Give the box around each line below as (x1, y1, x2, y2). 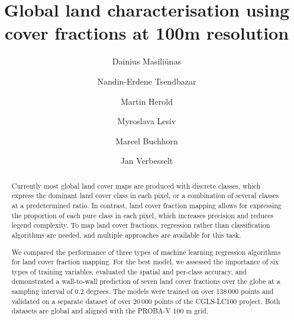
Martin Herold (121, 95, 173, 107)
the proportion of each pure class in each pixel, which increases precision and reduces (11, 210, 274, 220)
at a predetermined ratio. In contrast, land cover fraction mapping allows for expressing (11, 200, 282, 210)
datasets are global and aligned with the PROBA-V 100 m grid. (11, 306, 209, 316)
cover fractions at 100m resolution (4, 21, 289, 45)
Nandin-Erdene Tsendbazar (97, 75, 196, 87)
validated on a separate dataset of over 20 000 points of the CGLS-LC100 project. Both (11, 296, 280, 306)
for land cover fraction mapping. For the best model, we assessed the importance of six (11, 257, 279, 267)
